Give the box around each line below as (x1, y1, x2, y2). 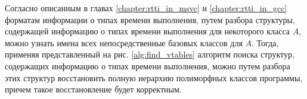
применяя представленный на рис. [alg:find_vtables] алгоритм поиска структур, (5, 48, 294, 60)
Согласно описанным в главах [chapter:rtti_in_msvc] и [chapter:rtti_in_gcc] (5, 2, 287, 14)
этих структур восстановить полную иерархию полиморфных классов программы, (5, 71, 303, 84)
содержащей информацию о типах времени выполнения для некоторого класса (5, 25, 290, 37)
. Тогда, (252, 36, 279, 49)
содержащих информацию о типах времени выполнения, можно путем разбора (5, 59, 290, 72)
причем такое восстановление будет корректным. (5, 83, 182, 95)
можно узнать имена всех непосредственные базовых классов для (5, 36, 243, 49)
